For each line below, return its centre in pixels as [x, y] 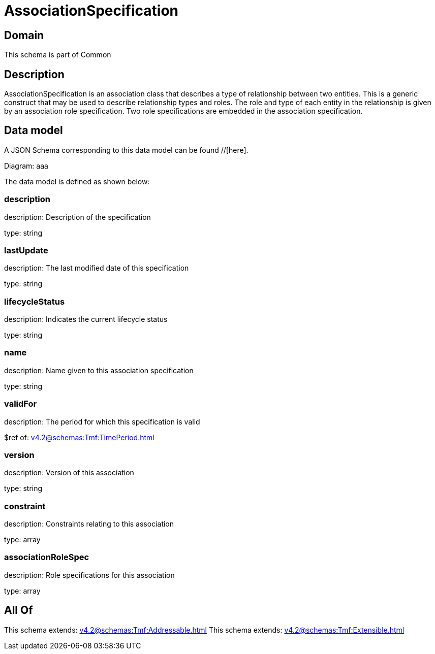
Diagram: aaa [26, 166]
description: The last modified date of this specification [97, 268]
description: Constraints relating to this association [89, 524]
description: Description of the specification [77, 217]
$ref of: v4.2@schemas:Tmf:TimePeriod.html [79, 437]
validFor [21, 404]
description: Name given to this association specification [99, 370]
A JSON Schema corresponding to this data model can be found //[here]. [126, 150]
